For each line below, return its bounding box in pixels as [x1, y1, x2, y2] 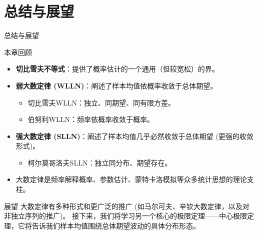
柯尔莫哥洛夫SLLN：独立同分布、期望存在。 [27, 157, 172, 167]
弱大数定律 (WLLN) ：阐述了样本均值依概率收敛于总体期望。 [15, 80, 217, 90]
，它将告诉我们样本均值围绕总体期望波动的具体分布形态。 [11, 220, 200, 230]
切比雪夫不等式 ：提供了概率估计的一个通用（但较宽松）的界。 [15, 63, 219, 74]
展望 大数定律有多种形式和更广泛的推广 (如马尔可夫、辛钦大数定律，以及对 [4, 200, 249, 211]
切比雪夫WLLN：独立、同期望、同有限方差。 [27, 97, 175, 107]
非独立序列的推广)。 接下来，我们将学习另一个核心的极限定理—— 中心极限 [4, 210, 247, 221]
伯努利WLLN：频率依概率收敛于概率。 [27, 114, 154, 124]
